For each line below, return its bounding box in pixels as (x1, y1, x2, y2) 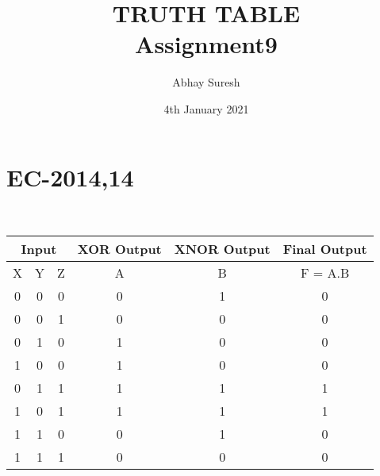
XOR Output (77, 240, 162, 259)
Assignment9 (135, 28, 278, 60)
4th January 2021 (163, 100, 249, 117)
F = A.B (300, 263, 350, 282)
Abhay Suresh (172, 74, 240, 90)
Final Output (282, 240, 367, 259)
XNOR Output (174, 240, 271, 259)
